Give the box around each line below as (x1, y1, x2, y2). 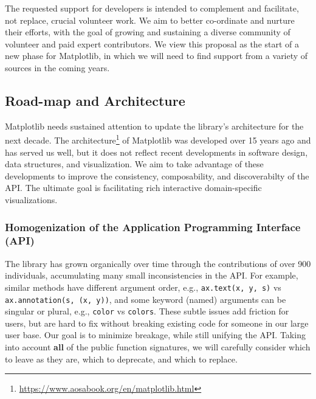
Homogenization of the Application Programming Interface (5, 219, 301, 234)
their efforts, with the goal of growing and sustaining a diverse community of (5, 26, 290, 38)
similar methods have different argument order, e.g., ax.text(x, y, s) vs (5, 280, 281, 293)
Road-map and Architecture (5, 91, 185, 109)
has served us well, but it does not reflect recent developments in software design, (5, 145, 308, 158)
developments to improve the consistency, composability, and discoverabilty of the (5, 169, 309, 182)
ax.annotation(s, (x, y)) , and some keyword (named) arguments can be (5, 293, 286, 305)
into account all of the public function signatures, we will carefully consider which (5, 341, 311, 353)
